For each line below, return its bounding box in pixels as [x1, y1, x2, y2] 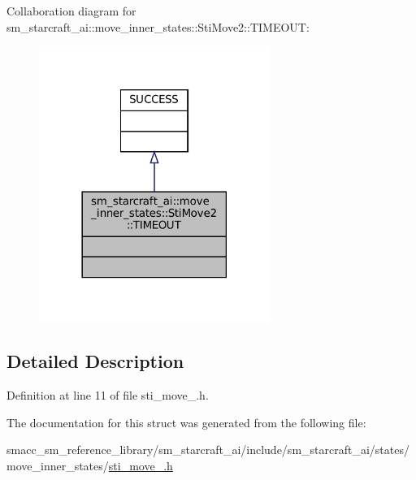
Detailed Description [6, 348, 184, 374]
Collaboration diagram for [6, 2, 136, 19]
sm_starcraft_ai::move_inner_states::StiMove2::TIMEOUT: [6, 18, 310, 35]
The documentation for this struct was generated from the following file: [6, 413, 366, 430]
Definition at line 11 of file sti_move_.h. [6, 386, 209, 403]
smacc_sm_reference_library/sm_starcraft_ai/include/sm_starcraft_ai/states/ [6, 441, 409, 458]
